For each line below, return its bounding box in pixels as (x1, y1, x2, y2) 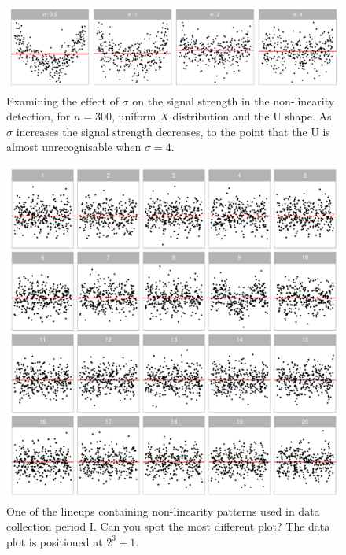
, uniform (112, 108, 156, 124)
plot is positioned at (6, 533, 103, 549)
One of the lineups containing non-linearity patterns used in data (6, 502, 320, 519)
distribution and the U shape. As (172, 108, 332, 124)
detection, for (6, 108, 71, 124)
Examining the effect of (6, 92, 119, 109)
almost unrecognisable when (6, 139, 142, 155)
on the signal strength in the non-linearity (132, 92, 335, 109)
